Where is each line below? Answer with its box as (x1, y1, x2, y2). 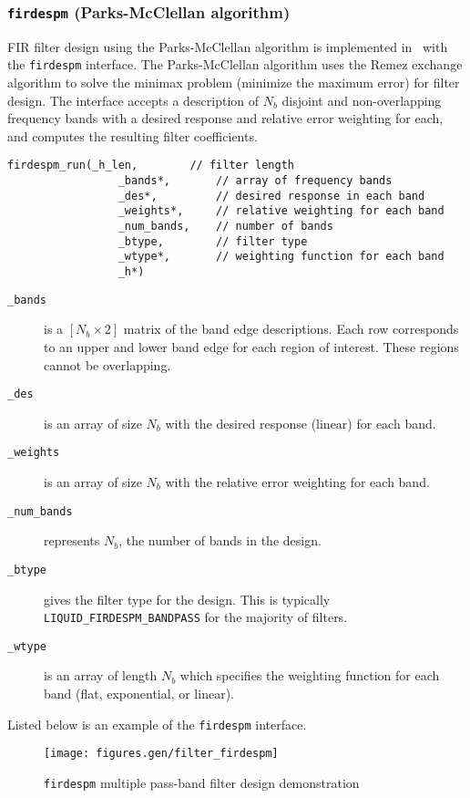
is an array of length (44, 666, 158, 685)
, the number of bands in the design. (118, 531, 322, 550)
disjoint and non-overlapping (281, 90, 442, 109)
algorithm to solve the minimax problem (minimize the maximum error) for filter (7, 73, 460, 92)
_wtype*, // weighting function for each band (117, 250, 444, 264)
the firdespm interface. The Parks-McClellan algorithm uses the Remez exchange (7, 55, 463, 74)
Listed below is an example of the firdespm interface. (7, 714, 307, 733)
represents (44, 531, 100, 550)
